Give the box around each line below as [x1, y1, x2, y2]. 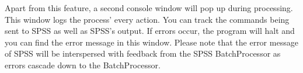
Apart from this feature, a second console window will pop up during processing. [5, 2, 293, 13]
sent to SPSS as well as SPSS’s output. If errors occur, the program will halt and [5, 25, 295, 37]
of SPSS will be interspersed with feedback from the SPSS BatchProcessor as [5, 47, 281, 60]
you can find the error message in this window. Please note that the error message [5, 36, 298, 48]
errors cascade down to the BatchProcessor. [5, 58, 161, 71]
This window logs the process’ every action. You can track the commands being [5, 13, 290, 25]
